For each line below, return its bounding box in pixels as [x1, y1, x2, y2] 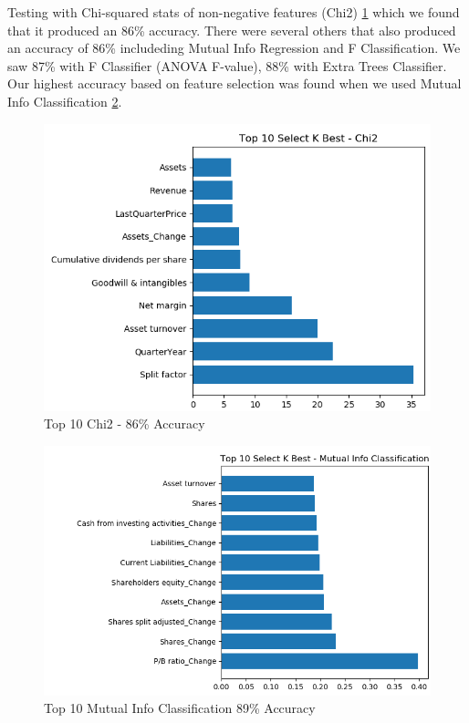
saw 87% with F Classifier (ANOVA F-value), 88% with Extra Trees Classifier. [7, 56, 447, 75]
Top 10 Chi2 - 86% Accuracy [44, 414, 205, 433]
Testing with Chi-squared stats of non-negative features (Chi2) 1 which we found [7, 3, 460, 21]
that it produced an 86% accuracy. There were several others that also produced [7, 20, 456, 39]
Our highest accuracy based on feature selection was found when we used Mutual [7, 74, 462, 93]
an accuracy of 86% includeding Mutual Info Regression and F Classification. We [7, 38, 461, 57]
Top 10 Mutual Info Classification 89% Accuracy [44, 698, 316, 718]
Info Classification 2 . [7, 91, 122, 110]
